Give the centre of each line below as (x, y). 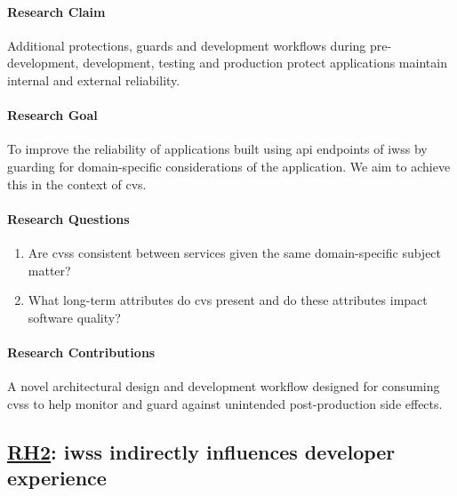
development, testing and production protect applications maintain (265, 63)
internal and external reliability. (94, 80)
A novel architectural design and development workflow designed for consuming (224, 386)
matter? (49, 270)
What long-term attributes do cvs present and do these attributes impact (228, 300)
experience (57, 478)
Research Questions (68, 218)
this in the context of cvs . (77, 184)
